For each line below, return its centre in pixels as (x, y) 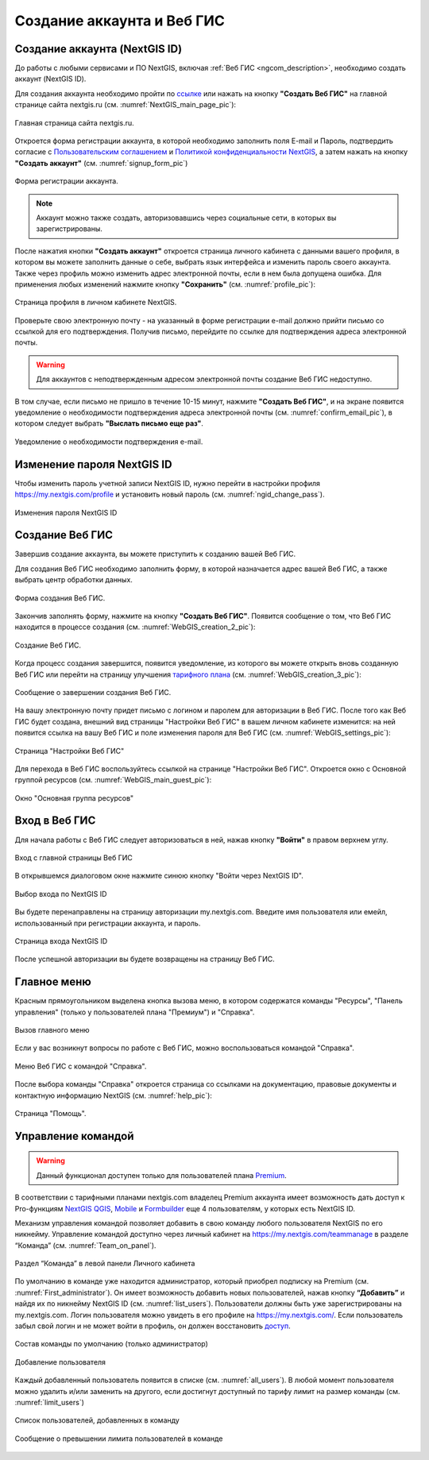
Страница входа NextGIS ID (61, 941)
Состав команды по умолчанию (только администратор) (111, 1344)
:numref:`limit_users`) (50, 1402)
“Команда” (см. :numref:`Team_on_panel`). (85, 1245)
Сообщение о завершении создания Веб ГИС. (93, 692)
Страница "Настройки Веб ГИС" (70, 751)
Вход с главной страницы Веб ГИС (73, 857)
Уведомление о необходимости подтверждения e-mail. (109, 442)
